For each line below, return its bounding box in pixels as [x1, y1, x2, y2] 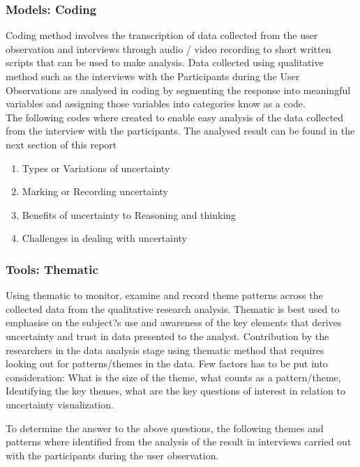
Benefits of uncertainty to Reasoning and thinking [22, 207, 237, 222]
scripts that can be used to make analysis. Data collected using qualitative [6, 55, 324, 70]
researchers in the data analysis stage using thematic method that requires [6, 342, 324, 357]
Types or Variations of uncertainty [22, 160, 170, 175]
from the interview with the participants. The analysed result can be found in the [6, 123, 355, 138]
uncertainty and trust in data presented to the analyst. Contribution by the [6, 328, 329, 343]
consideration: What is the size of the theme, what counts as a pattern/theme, [6, 369, 341, 384]
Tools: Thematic [6, 260, 98, 277]
